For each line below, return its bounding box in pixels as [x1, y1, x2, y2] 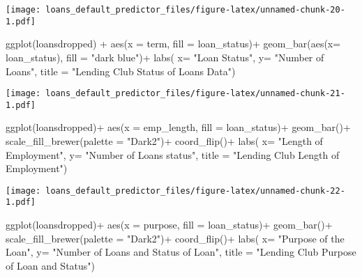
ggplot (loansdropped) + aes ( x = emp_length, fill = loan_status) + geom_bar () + [6, 120, 351, 134]
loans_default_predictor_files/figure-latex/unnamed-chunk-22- [45, 185, 345, 196]
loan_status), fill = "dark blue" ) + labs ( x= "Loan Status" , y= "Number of [6, 49, 324, 64]
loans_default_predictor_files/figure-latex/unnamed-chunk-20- [45, 5, 345, 15]
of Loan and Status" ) [6, 258, 96, 272]
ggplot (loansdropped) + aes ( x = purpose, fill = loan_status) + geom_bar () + [6, 217, 333, 232]
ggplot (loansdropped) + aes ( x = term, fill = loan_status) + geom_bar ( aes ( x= [6, 36, 341, 51]
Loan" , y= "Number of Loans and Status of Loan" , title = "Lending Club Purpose [6, 245, 356, 259]
